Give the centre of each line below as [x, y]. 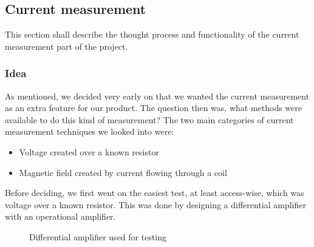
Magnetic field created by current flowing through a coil [123, 172]
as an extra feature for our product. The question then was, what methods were [153, 108]
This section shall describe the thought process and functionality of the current [152, 34]
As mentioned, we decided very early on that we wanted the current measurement [157, 96]
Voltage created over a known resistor [89, 151]
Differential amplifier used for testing [98, 236]
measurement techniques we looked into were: [90, 131]
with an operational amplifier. [60, 216]
